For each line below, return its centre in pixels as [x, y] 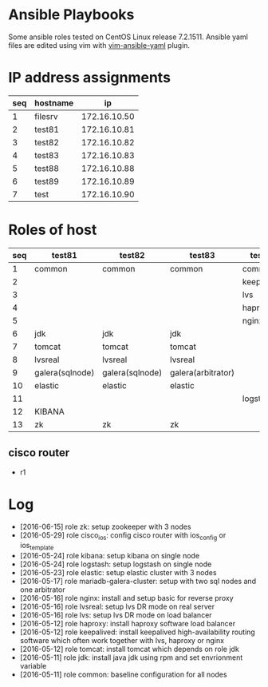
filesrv [46, 116]
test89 [47, 181]
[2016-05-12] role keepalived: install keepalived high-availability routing [137, 632]
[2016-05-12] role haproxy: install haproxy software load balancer [128, 624]
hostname [54, 103]
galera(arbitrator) [203, 372]
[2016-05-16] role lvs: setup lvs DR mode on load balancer [116, 615]
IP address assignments [90, 78]
